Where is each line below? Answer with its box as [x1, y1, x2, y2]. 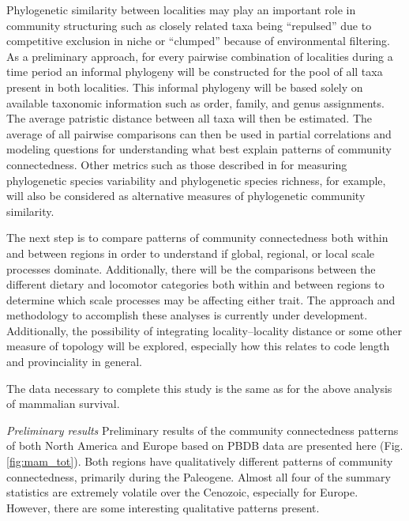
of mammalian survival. [6, 395, 120, 412]
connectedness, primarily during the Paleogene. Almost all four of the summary [6, 468, 391, 485]
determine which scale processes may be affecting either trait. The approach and [6, 291, 396, 308]
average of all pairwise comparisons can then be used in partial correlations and [6, 125, 392, 142]
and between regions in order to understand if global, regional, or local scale [6, 244, 374, 261]
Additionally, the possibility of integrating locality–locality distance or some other [6, 322, 402, 338]
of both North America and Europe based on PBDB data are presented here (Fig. [6, 437, 403, 454]
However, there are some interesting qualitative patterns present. [6, 499, 320, 515]
